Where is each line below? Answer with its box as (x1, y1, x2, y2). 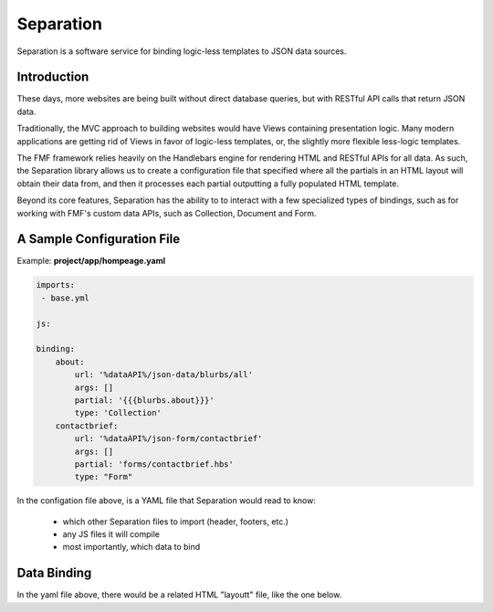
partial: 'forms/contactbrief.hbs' (74, 459, 235, 470)
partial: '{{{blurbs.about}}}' (74, 395, 215, 406)
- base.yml (41, 292, 90, 303)
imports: (36, 280, 76, 290)
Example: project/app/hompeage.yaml (16, 256, 166, 267)
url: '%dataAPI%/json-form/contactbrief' (74, 434, 263, 444)
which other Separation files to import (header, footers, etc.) (62, 516, 289, 527)
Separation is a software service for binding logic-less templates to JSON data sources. (16, 46, 347, 57)
